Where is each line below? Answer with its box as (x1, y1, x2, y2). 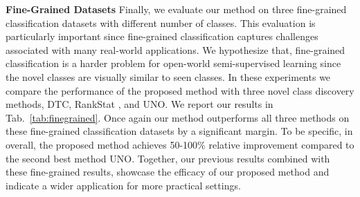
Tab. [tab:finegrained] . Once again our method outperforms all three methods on (6, 110, 350, 124)
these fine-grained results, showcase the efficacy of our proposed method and (6, 165, 330, 179)
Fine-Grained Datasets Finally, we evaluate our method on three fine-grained (6, 2, 347, 16)
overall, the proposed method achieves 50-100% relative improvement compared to (6, 137, 354, 151)
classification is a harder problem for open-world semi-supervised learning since (6, 56, 341, 71)
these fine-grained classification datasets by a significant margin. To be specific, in (6, 124, 353, 138)
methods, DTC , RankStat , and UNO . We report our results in (6, 97, 273, 111)
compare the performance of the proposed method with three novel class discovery (6, 83, 354, 97)
